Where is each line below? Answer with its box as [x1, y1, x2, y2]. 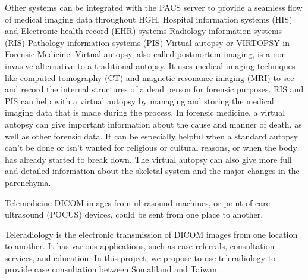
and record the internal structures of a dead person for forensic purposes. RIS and [5, 83, 304, 95]
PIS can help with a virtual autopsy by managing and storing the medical [5, 94, 274, 107]
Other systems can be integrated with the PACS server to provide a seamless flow [5, 1, 303, 13]
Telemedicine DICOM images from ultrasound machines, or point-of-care [5, 196, 270, 209]
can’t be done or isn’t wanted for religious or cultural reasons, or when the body [5, 141, 297, 154]
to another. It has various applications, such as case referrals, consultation [5, 240, 275, 252]
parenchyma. [5, 176, 51, 188]
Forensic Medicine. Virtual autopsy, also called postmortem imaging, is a [5, 48, 270, 60]
